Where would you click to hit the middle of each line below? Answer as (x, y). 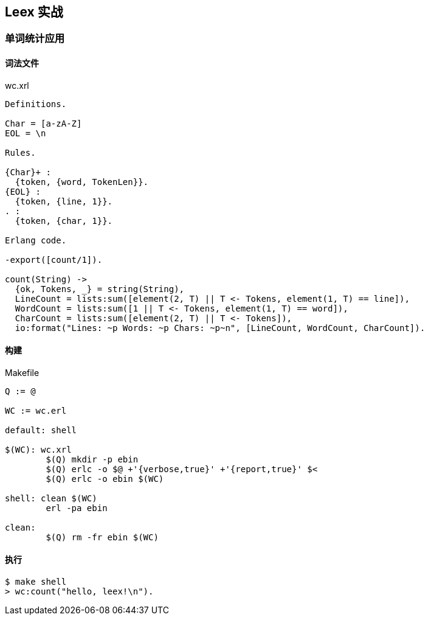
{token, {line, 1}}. (64, 201)
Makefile (22, 372)
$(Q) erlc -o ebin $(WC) (105, 479)
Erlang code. (36, 240)
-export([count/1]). (54, 259)
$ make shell (36, 582)
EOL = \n (26, 133)
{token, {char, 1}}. (64, 221)
